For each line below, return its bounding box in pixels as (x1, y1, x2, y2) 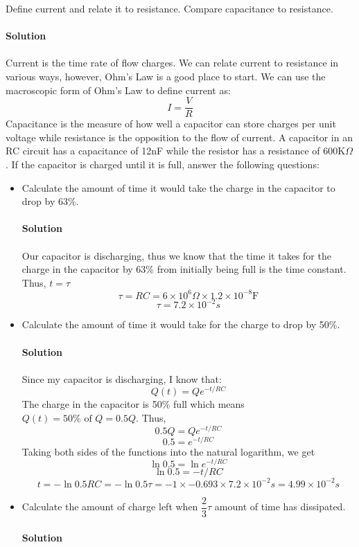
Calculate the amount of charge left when (21, 499, 198, 514)
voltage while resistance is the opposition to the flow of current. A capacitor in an (6, 129, 353, 144)
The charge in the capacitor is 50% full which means (21, 397, 245, 411)
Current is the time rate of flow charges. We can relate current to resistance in (6, 55, 339, 70)
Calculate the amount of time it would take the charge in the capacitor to (21, 180, 335, 195)
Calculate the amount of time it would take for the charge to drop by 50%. (21, 317, 340, 332)
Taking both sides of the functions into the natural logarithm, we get (21, 444, 315, 458)
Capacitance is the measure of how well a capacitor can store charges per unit (6, 116, 336, 131)
